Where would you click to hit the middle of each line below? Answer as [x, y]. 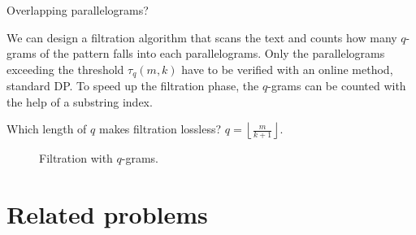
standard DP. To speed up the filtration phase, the [133, 86]
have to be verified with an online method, [287, 69]
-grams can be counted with [337, 86]
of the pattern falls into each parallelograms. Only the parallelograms [212, 53]
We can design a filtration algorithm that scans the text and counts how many [202, 37]
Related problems [107, 214]
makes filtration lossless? [160, 129]
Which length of [47, 129]
